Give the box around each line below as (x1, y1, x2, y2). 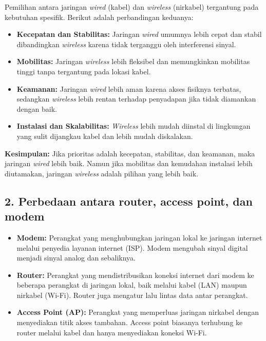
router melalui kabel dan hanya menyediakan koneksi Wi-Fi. (16, 327, 207, 337)
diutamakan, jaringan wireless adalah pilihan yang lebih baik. (5, 168, 199, 178)
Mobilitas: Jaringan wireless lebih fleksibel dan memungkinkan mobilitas (16, 56, 250, 67)
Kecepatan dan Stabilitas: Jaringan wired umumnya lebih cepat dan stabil (16, 29, 262, 39)
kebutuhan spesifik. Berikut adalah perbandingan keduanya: (5, 11, 194, 22)
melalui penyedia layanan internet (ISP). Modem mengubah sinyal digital (16, 242, 248, 253)
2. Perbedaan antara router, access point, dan (5, 193, 253, 209)
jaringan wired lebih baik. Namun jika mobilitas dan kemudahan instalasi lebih (5, 158, 253, 169)
